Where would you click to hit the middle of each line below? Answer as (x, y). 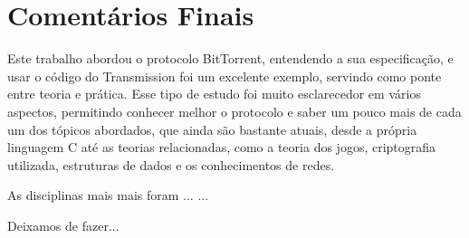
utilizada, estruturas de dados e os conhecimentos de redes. (171, 164)
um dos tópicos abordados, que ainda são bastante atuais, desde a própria (212, 129)
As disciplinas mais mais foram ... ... (108, 195)
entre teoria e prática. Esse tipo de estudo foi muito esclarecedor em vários (214, 94)
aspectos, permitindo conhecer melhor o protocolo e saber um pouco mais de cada (234, 111)
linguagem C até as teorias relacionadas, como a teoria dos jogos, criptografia (222, 147)
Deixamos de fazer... (63, 225)
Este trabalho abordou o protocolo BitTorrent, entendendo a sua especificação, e (230, 58)
